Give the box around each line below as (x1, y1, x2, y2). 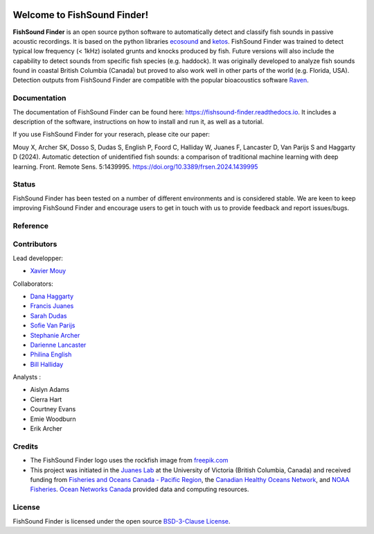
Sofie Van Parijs (30, 321, 75, 329)
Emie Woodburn (30, 415, 76, 423)
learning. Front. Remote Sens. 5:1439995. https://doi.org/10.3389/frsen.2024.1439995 (12, 162, 258, 171)
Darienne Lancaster (30, 341, 87, 349)
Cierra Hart (30, 395, 62, 404)
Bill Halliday (30, 360, 64, 368)
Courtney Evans (30, 405, 76, 413)
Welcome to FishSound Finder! (12, 9, 149, 21)
